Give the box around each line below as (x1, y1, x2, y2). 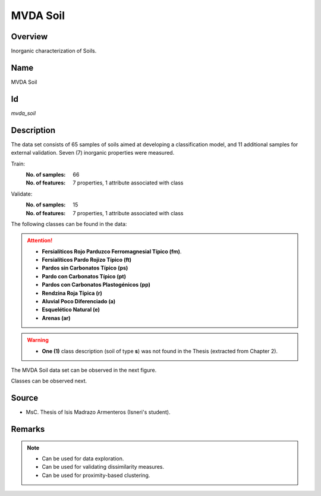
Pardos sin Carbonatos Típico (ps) (42, 265, 128, 272)
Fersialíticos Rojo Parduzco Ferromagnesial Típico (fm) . (42, 247, 182, 255)
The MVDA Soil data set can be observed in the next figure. (11, 366, 157, 373)
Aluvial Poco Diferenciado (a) (42, 298, 116, 305)
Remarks (11, 424, 45, 434)
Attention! (27, 237, 53, 244)
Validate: (11, 190, 33, 197)
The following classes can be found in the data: (11, 220, 127, 227)
